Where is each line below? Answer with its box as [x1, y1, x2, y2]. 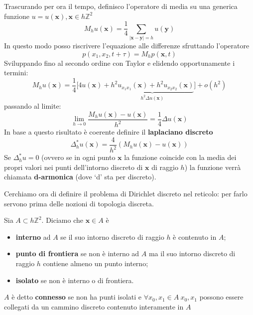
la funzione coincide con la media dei [124, 152, 237, 162]
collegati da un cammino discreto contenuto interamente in [4, 301, 184, 312]
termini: [4, 67, 28, 78]
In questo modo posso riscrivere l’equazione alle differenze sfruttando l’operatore [4, 40, 250, 50]
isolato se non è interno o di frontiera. [15, 275, 134, 285]
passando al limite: [4, 101, 61, 111]
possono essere [199, 292, 244, 302]
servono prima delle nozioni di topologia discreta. [4, 198, 154, 208]
